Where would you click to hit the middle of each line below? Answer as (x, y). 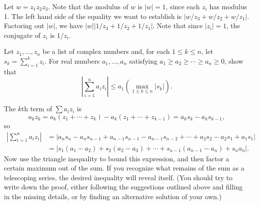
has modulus (228, 6)
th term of (37, 109)
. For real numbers (72, 60)
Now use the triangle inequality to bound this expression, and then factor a (117, 158)
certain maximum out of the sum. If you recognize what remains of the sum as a (124, 168)
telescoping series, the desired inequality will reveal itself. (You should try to (118, 177)
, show (234, 60)
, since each (183, 6)
